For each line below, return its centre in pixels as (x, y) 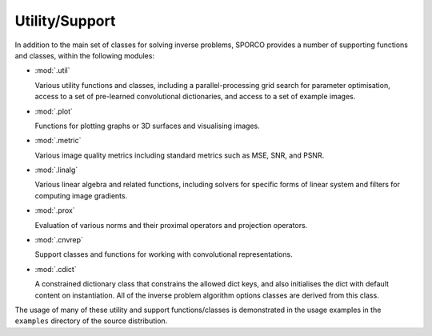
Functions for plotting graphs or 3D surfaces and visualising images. (147, 126)
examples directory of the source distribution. (91, 321)
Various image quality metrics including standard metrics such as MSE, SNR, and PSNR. (180, 155)
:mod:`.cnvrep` (59, 240)
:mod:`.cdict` (56, 269)
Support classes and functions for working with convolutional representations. (164, 254)
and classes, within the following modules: (85, 55)
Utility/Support (65, 21)
